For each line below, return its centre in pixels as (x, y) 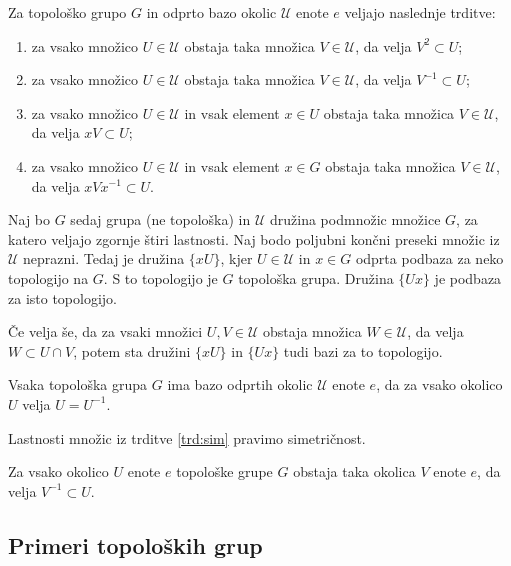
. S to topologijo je (160, 277)
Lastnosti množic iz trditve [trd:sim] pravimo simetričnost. (187, 437)
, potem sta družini (132, 350)
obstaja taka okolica (354, 471)
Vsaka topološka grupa (78, 384)
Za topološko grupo (67, 12)
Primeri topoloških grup (135, 544)
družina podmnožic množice (355, 219)
